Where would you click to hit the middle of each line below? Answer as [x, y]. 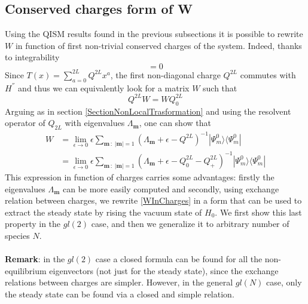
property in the [33, 224]
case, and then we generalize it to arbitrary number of [190, 224]
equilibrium [26, 270]
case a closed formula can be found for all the [179, 259]
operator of [25, 123]
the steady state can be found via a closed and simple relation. [120, 294]
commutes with [268, 74]
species [17, 235]
